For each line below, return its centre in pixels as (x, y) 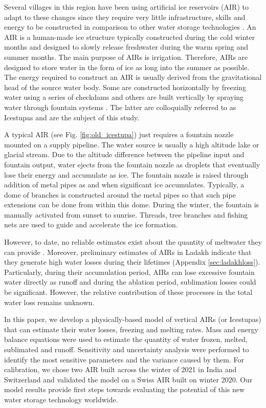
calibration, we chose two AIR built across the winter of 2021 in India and (120, 369)
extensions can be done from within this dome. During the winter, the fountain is (132, 205)
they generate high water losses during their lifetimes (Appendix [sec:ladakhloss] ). (132, 262)
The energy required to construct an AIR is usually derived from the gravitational (133, 77)
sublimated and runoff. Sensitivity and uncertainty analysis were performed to (127, 349)
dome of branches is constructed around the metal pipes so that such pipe (120, 194)
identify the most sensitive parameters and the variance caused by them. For (124, 359)
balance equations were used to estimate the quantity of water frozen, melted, (126, 339)
